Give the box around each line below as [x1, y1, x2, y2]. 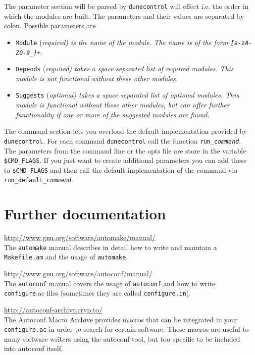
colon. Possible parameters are [4, 20, 96, 31]
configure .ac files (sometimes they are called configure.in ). [4, 288, 191, 298]
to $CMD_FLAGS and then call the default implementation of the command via [4, 164, 238, 175]
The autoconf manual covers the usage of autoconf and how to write [4, 278, 215, 288]
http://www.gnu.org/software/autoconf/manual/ [4, 268, 153, 279]
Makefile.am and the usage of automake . [4, 252, 128, 262]
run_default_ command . [4, 174, 73, 185]
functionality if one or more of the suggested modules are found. [15, 109, 209, 119]
